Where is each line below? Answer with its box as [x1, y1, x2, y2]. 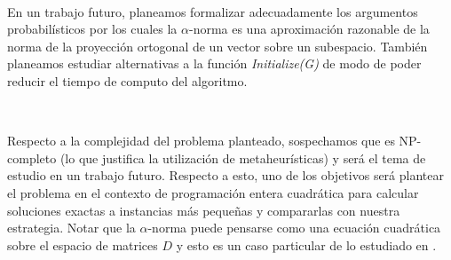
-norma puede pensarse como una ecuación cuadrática [147, 218, 441, 237]
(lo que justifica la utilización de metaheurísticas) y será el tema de [59, 148, 426, 167]
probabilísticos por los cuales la [7, 20, 178, 38]
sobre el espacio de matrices [7, 235, 158, 254]
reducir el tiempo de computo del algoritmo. [7, 71, 248, 90]
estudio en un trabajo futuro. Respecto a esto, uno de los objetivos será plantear [7, 166, 444, 185]
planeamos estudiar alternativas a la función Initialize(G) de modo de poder [7, 54, 422, 73]
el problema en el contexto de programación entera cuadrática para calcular [7, 183, 419, 201]
